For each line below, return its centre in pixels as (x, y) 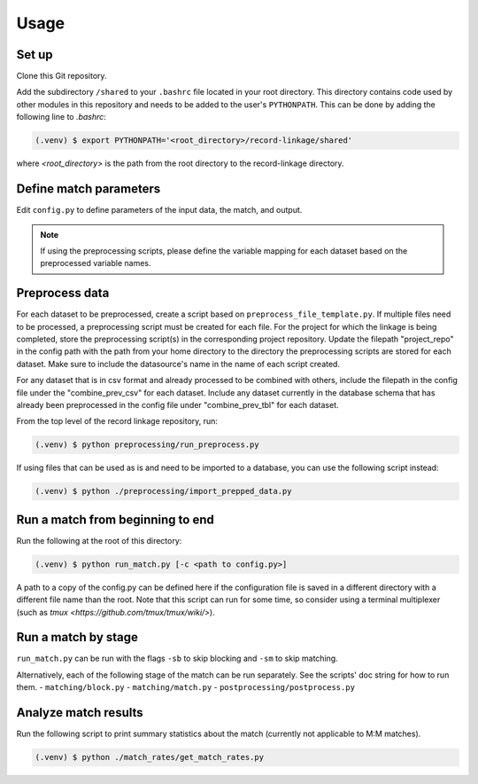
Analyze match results (80, 713)
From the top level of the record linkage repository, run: (117, 421)
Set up (35, 55)
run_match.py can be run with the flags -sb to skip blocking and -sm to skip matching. (177, 659)
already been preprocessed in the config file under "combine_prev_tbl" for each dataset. (177, 404)
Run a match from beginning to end (115, 519)
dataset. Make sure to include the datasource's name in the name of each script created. (178, 364)
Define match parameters (89, 189)
